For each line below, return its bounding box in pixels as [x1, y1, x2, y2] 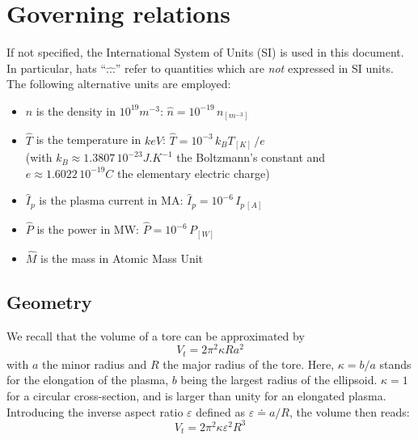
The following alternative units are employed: [6, 75, 231, 92]
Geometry [6, 289, 92, 314]
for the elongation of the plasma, [6, 371, 169, 388]
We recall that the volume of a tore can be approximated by [6, 327, 305, 344]
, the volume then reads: [289, 403, 410, 420]
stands [379, 355, 412, 372]
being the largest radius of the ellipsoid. [180, 371, 378, 388]
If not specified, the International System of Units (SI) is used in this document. [6, 44, 404, 61]
